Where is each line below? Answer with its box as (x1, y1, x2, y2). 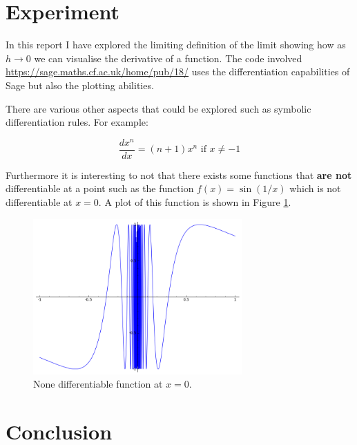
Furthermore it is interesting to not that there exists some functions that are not (6, 167, 352, 182)
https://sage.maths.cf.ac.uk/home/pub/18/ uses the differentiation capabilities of (6, 64, 350, 79)
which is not (289, 181, 341, 196)
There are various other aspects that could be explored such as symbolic (6, 101, 311, 115)
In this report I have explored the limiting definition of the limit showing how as (6, 37, 346, 52)
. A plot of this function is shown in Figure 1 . (98, 195, 291, 209)
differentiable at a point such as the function (6, 181, 194, 196)
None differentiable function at (33, 377, 163, 391)
